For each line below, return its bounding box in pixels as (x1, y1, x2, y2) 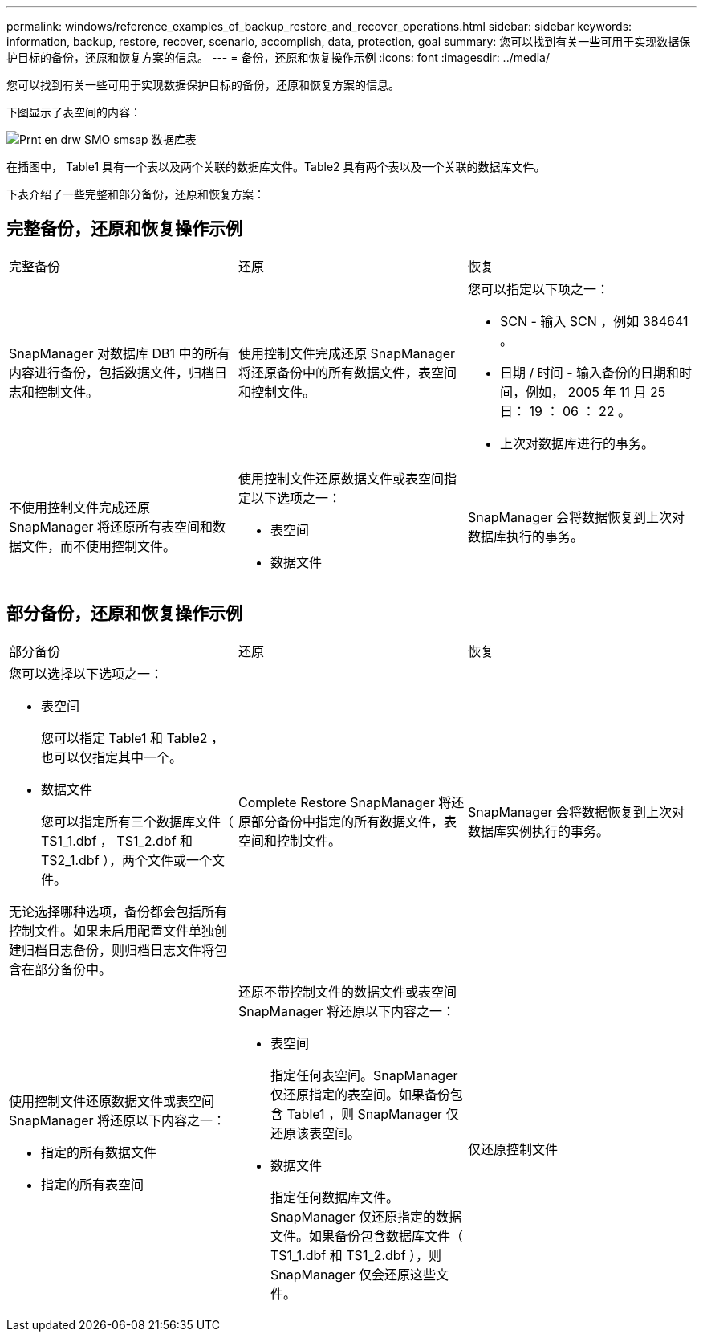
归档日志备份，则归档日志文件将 (22, 941, 215, 958)
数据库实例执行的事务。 (467, 822, 609, 839)
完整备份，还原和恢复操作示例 (6, 218, 242, 239)
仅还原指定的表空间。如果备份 (270, 1086, 450, 1103)
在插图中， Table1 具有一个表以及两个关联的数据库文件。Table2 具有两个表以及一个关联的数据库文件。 (6, 160, 546, 173)
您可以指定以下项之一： (467, 280, 609, 297)
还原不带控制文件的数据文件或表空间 (238, 983, 457, 1000)
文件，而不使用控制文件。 (22, 537, 177, 554)
